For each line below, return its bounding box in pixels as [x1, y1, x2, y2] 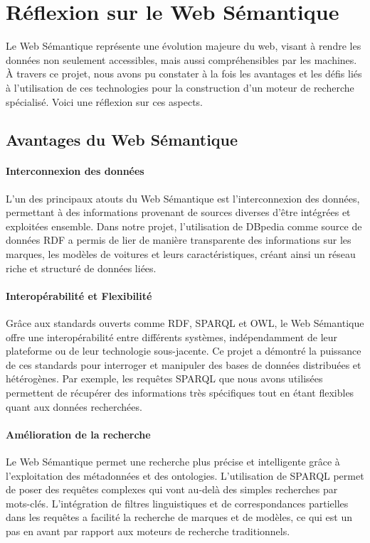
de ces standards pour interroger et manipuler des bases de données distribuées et [6, 357, 361, 372]
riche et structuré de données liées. [6, 260, 157, 275]
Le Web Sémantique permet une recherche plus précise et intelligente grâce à [6, 453, 340, 468]
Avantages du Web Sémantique [6, 129, 238, 151]
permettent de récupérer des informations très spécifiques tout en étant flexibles [6, 385, 354, 399]
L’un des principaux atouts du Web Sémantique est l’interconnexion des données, [6, 190, 360, 205]
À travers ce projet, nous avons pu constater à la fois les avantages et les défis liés [6, 66, 362, 81]
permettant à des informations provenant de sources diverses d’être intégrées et [6, 205, 351, 220]
